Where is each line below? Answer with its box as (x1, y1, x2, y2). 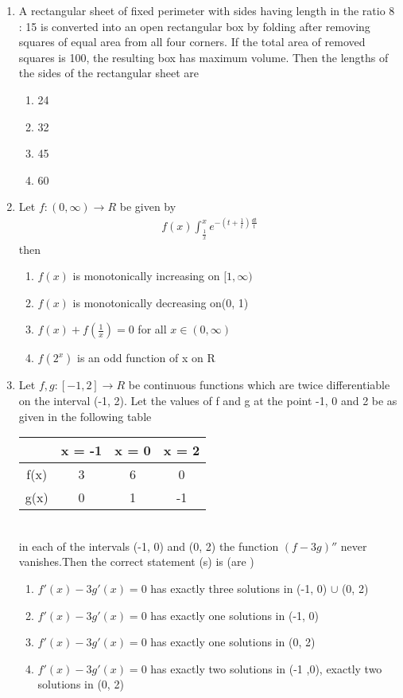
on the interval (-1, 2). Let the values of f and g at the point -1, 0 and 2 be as (18, 392, 397, 409)
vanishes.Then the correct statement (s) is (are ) (18, 553, 254, 570)
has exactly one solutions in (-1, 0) (150, 606, 320, 623)
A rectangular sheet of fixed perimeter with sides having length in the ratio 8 (18, 2, 395, 18)
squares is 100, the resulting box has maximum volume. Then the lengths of (18, 49, 389, 65)
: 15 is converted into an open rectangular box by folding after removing (18, 18, 370, 34)
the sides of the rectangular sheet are (18, 64, 200, 81)
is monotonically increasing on (72, 267, 220, 284)
